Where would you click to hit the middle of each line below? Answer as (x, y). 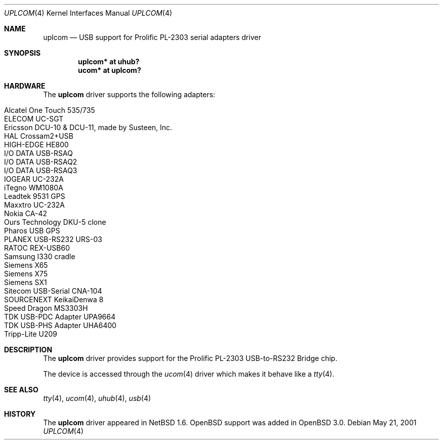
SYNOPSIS (23, 53)
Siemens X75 (26, 274)
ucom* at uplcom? (109, 70)
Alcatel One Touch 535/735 (50, 110)
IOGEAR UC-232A (34, 179)
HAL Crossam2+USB (39, 136)
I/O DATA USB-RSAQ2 (41, 162)
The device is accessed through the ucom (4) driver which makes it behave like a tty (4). (189, 374)
